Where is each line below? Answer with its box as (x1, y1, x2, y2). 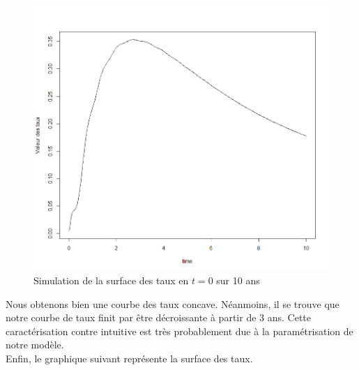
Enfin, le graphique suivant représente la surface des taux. (6, 351, 253, 366)
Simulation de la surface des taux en (33, 273, 189, 288)
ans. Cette (267, 310, 311, 325)
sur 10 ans (216, 273, 260, 288)
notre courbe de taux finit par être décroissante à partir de (6, 310, 257, 325)
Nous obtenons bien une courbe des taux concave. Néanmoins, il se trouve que (6, 296, 339, 311)
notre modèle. (6, 337, 64, 352)
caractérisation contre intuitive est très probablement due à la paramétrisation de (6, 323, 353, 338)
